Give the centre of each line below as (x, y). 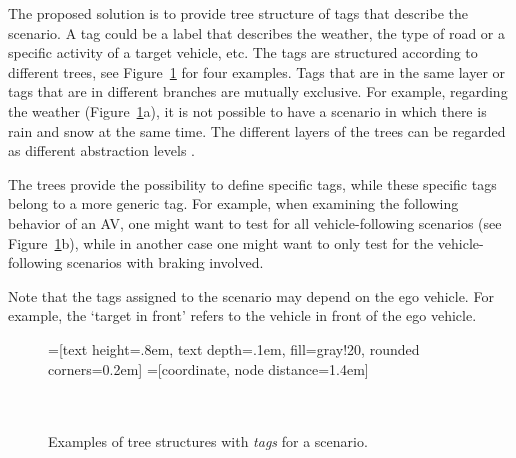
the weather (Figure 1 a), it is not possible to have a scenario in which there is (247, 110)
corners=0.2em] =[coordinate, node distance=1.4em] (208, 368)
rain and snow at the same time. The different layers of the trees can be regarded (257, 130)
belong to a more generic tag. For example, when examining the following (233, 203)
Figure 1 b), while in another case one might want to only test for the (221, 242)
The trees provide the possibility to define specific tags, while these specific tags (252, 183)
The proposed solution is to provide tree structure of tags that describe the (238, 13)
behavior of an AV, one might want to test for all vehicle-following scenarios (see (255, 222)
